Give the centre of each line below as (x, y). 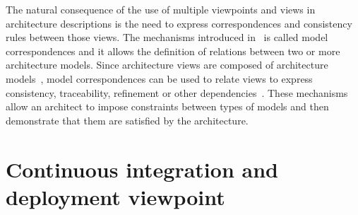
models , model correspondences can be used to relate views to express (159, 78)
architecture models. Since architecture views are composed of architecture (167, 65)
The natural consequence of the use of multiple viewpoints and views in (161, 9)
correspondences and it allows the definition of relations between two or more (173, 51)
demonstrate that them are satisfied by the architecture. (127, 120)
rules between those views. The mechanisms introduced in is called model (167, 37)
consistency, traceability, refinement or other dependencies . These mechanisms (177, 92)
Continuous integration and (142, 169)
